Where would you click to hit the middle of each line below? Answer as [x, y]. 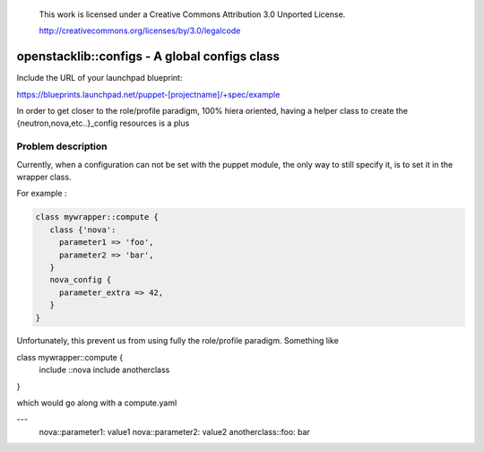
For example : [42, 194]
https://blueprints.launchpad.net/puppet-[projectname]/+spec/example [148, 94]
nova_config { [81, 280]
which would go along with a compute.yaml [97, 403]
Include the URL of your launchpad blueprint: [99, 78]
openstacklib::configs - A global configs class [148, 57]
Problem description [62, 146]
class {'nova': [83, 230]
